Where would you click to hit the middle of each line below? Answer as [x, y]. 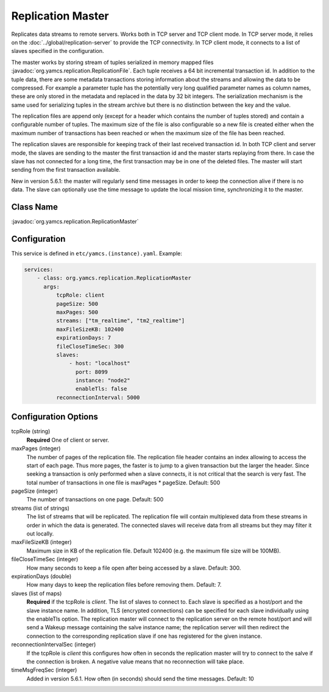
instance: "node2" [103, 380]
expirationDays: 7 [83, 338]
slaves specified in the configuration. [58, 51]
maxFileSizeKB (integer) [42, 542]
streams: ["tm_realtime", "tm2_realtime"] [120, 321]
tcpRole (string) [31, 431]
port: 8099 [91, 372]
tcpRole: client [80, 295]
